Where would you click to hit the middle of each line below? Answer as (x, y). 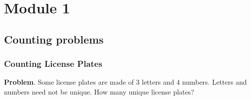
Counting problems (54, 39)
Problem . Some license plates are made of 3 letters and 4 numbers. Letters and (125, 82)
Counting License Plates (53, 64)
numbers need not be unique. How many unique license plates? (99, 91)
